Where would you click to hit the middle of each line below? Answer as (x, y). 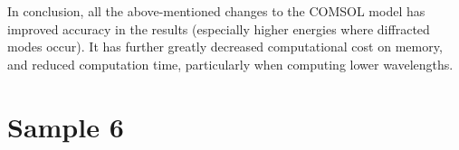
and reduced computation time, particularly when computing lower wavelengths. (230, 64)
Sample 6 (66, 126)
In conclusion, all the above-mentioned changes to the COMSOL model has (216, 11)
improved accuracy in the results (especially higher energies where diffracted (219, 28)
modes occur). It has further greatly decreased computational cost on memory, (225, 47)
